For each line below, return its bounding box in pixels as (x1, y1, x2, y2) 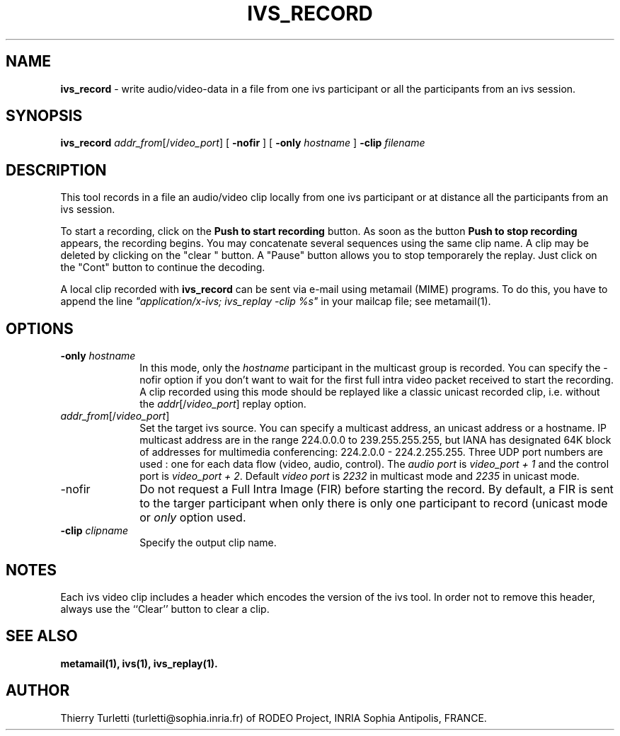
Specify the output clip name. (139, 536, 277, 549)
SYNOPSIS (6, 107, 83, 125)
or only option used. (139, 510, 246, 525)
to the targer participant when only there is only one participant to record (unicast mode (139, 496, 608, 511)
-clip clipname (60, 524, 129, 537)
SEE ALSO (6, 627, 78, 645)
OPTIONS (6, 319, 74, 338)
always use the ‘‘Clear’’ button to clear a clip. (60, 602, 270, 615)
